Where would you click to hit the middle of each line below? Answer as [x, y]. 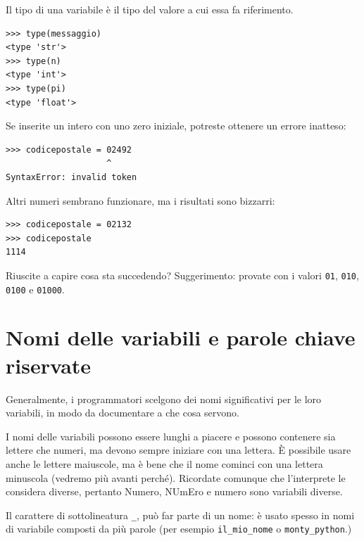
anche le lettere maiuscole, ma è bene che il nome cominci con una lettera [164, 463]
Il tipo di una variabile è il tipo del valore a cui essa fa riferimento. [150, 9]
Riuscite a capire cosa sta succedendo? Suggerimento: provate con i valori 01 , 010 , [182, 275]
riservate [49, 365]
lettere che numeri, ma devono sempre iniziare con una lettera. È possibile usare [178, 450]
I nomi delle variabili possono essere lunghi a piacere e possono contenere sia [171, 436]
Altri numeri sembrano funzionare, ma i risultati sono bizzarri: [140, 200]
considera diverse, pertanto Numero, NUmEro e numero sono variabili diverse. [174, 491]
